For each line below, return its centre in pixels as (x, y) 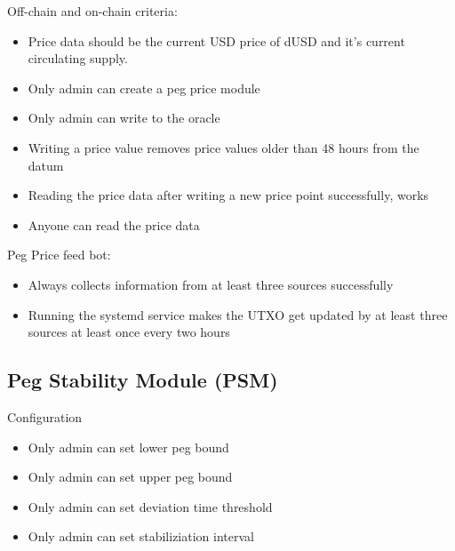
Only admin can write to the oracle (124, 118)
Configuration (45, 416)
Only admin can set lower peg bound (128, 447)
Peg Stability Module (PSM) (143, 380)
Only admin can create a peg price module (144, 88)
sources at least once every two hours (129, 332)
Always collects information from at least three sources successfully (211, 284)
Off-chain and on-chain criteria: (92, 11)
